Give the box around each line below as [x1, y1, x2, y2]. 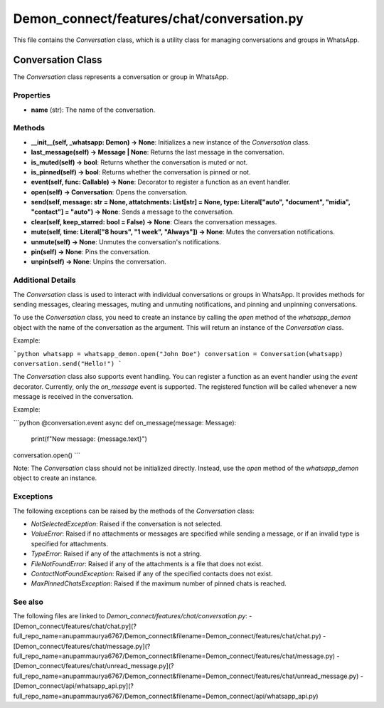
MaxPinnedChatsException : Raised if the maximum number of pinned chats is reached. [31, 579, 287, 588]
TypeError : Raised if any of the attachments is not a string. [31, 549, 202, 558]
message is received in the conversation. [13, 392, 134, 401]
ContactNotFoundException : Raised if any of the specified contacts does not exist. [31, 569, 273, 578]
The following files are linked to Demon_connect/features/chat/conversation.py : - [13, 612, 252, 620]
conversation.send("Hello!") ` [13, 360, 122, 368]
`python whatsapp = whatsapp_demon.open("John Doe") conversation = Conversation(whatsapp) [13, 350, 343, 358]
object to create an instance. [13, 474, 97, 482]
